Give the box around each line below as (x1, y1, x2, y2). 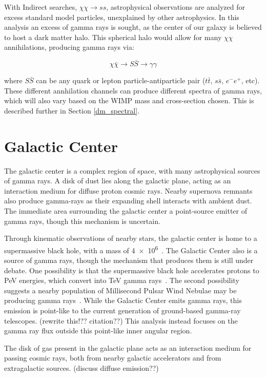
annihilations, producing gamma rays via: (4, 42, 134, 52)
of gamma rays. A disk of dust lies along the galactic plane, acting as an (4, 175, 231, 186)
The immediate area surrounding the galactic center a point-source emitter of (4, 205, 248, 216)
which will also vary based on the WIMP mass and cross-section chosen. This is (4, 95, 254, 106)
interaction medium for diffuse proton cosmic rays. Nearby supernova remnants (4, 185, 253, 196)
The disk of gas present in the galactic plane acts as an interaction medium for (4, 342, 252, 353)
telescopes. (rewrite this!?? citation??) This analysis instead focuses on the (4, 315, 238, 326)
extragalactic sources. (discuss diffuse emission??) (4, 363, 159, 373)
